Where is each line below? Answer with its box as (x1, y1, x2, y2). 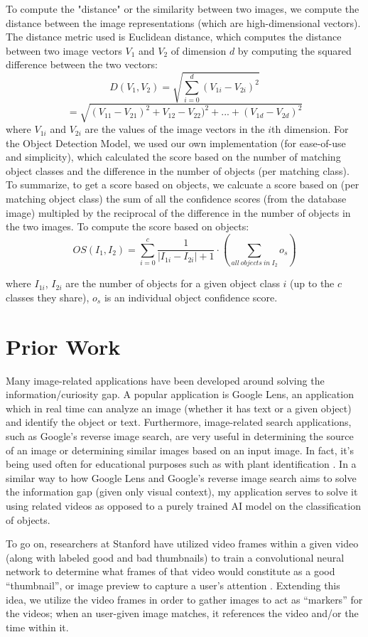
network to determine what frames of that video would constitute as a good (6, 564, 335, 579)
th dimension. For (271, 122, 349, 136)
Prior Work (6, 331, 121, 360)
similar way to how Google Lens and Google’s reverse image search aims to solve (6, 470, 357, 485)
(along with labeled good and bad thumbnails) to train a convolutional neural (6, 550, 345, 564)
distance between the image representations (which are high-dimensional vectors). (6, 15, 361, 30)
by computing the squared (237, 43, 352, 58)
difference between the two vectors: (6, 57, 158, 72)
